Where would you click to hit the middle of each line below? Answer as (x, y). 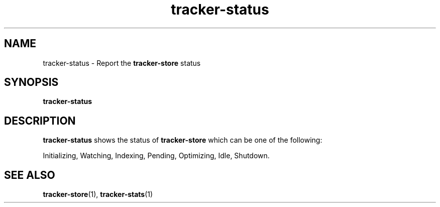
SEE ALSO (30, 175)
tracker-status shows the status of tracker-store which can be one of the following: (183, 140)
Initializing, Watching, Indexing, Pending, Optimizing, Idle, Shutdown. (156, 156)
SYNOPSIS (31, 82)
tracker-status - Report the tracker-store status (122, 63)
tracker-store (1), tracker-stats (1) (98, 194)
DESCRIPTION (40, 121)
